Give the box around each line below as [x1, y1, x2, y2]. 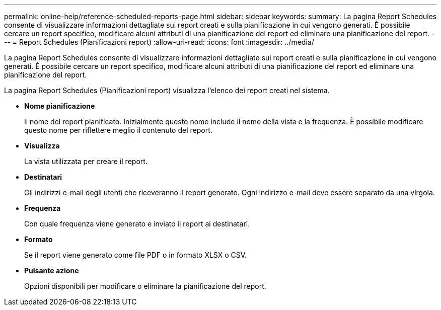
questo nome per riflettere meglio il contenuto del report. [24, 126, 212, 134]
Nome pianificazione [24, 102, 95, 110]
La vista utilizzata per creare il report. [24, 157, 148, 166]
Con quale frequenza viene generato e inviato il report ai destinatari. [24, 219, 250, 228]
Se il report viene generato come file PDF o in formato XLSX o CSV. [24, 251, 247, 259]
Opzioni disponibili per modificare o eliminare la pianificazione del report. [24, 282, 266, 290]
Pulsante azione [24, 266, 79, 275]
